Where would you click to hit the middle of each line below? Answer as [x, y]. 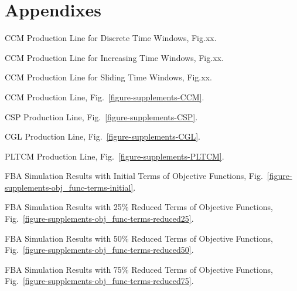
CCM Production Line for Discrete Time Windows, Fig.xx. [111, 38]
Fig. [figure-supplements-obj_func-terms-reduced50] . [99, 250]
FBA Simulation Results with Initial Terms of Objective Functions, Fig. [134, 176]
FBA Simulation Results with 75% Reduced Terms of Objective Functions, [139, 269]
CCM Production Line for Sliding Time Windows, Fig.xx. [108, 77]
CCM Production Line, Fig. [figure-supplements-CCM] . [105, 97]
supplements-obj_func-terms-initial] [69, 187]
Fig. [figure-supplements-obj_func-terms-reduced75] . [99, 281]
